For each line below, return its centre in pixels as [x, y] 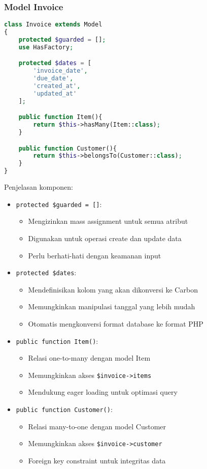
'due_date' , [53, 79]
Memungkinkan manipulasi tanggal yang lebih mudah [112, 306]
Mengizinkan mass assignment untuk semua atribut [108, 221]
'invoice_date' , [60, 71]
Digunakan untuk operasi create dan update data [105, 238]
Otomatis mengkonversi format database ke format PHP [116, 323]
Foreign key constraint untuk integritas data [97, 460]
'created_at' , [57, 86]
